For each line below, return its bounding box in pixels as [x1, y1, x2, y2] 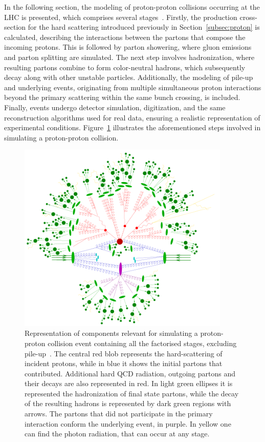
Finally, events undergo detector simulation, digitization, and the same [4, 102, 226, 112]
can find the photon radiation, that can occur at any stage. [25, 428, 210, 439]
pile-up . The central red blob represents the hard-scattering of [25, 348, 223, 358]
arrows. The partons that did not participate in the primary [25, 408, 213, 419]
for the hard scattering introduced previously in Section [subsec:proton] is [28, 22, 260, 32]
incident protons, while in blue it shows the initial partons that [25, 358, 223, 369]
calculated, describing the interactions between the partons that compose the [4, 31, 246, 42]
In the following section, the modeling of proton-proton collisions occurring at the [4, 2, 260, 12]
